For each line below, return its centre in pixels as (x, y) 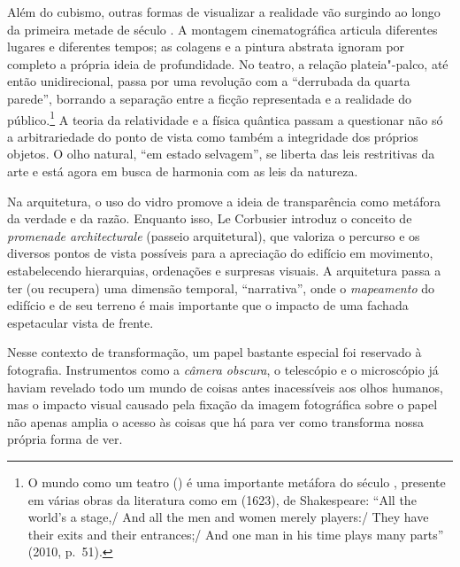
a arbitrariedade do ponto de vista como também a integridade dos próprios (213, 136)
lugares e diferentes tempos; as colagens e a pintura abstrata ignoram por (206, 47)
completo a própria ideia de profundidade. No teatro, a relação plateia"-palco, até (228, 63)
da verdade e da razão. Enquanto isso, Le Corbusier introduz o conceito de (210, 218)
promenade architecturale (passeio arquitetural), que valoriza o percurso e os (214, 235)
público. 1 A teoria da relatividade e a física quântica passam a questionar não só (225, 118)
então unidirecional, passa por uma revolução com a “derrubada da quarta (209, 81)
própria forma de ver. (65, 439)
